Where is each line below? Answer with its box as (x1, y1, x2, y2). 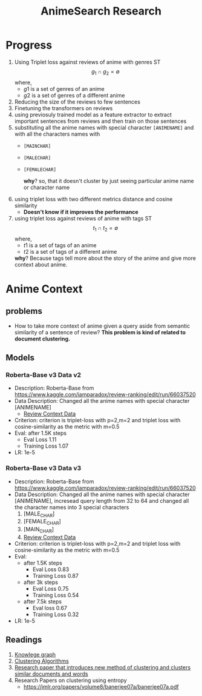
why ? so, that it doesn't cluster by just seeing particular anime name (23, 177, 194, 184)
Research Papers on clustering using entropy (14, 677, 128, 684)
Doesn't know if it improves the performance (23, 208, 138, 216)
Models (5, 353, 34, 363)
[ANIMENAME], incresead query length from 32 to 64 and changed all (14, 497, 189, 504)
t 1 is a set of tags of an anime (23, 241, 97, 249)
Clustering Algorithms (14, 657, 69, 665)
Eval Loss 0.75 (32, 585, 69, 592)
